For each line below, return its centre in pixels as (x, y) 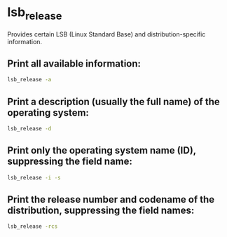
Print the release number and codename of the (111, 199)
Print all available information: (74, 63)
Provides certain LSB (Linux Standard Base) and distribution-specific (106, 34)
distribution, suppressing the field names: (101, 210)
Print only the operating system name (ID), (102, 150)
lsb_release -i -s (34, 177)
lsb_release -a (29, 80)
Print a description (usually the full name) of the (113, 101)
